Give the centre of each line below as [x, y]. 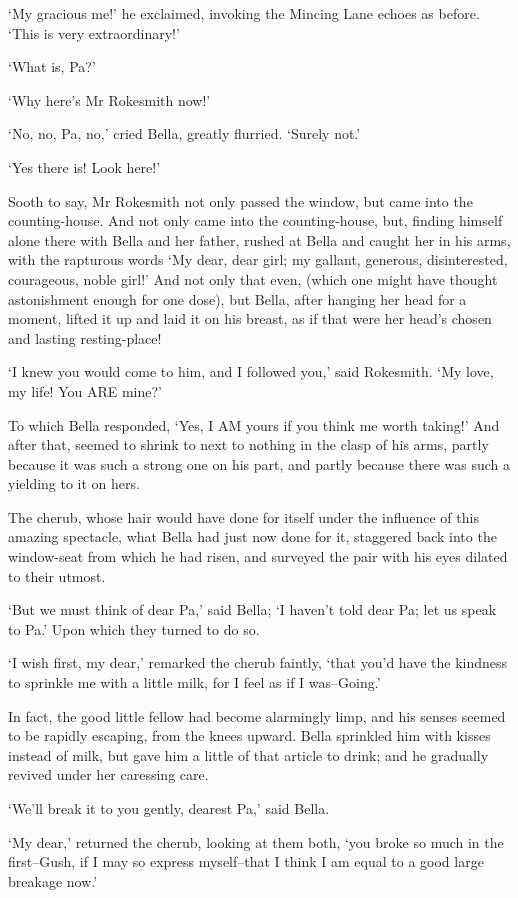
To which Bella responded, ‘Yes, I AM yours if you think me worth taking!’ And [254, 424]
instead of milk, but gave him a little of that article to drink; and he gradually [248, 754]
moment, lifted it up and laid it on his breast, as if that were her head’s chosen [250, 318]
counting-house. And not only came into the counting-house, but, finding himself [255, 220]
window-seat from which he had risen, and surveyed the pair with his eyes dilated [258, 556]
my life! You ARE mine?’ [85, 390]
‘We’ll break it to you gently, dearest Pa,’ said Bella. [169, 808]
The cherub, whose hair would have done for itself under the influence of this [243, 516]
